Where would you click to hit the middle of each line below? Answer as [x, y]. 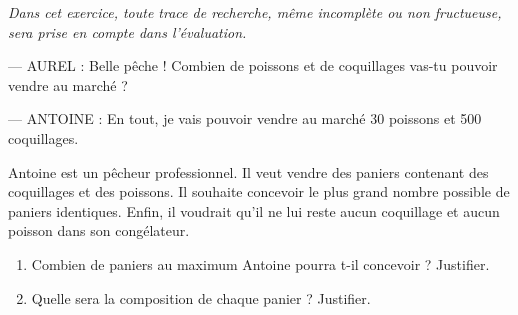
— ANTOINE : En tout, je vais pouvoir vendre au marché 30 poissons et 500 [245, 118]
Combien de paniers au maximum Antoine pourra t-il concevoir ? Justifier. [260, 263]
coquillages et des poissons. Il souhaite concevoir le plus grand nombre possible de [259, 191]
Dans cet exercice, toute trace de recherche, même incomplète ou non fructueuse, [255, 12]
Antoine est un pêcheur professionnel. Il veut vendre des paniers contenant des [248, 171]
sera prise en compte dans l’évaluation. [127, 31]
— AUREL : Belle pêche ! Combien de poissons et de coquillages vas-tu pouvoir [253, 65]
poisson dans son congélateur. [99, 230]
